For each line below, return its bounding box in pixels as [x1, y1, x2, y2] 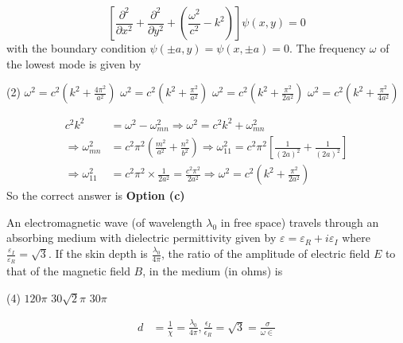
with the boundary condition [6, 40, 146, 56]
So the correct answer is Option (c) [6, 187, 185, 204]
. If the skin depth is [48, 245, 148, 262]
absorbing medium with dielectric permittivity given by [6, 229, 277, 246]
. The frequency [289, 40, 366, 56]
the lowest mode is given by [6, 55, 141, 72]
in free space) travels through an [220, 213, 379, 230]
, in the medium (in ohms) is [142, 263, 283, 279]
